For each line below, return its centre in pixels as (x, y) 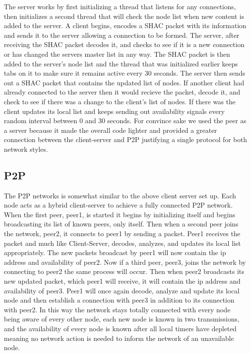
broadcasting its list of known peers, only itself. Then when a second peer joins (121, 224)
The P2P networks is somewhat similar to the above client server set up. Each (120, 195)
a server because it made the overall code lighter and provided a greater (110, 130)
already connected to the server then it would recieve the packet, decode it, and (122, 92)
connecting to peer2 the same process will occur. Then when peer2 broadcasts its (124, 271)
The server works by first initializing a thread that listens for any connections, (120, 6)
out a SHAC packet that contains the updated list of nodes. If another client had (124, 82)
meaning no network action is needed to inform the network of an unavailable (119, 338)
